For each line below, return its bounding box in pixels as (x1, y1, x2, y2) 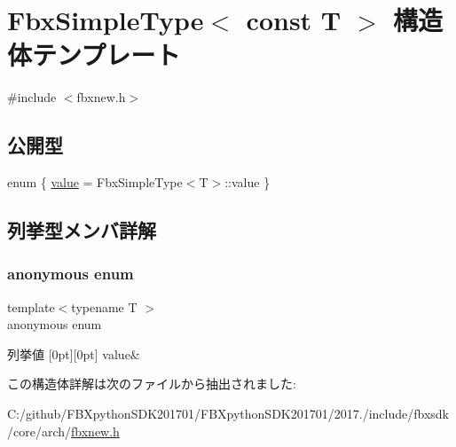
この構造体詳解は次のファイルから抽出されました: (7, 374, 296, 393)
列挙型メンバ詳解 (7, 216, 156, 244)
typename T (71, 297, 138, 316)
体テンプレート (7, 36, 181, 73)
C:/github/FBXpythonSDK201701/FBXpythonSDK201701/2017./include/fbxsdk (7, 404, 449, 423)
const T (246, 2, 342, 38)
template (7, 297, 55, 316)
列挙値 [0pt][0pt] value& (7, 344, 140, 363)
